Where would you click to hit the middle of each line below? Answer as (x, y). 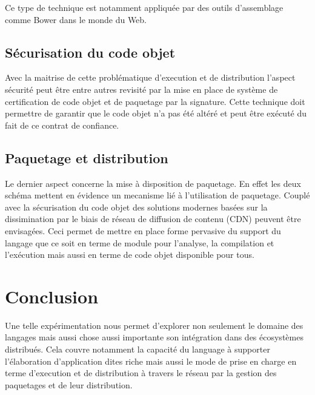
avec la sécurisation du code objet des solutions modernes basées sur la (136, 207)
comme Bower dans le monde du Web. (76, 19)
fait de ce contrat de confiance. (62, 125)
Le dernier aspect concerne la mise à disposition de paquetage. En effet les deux (153, 183)
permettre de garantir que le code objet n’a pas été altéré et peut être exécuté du (156, 113)
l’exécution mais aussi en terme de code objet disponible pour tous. (130, 255)
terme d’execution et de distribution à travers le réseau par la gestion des (141, 373)
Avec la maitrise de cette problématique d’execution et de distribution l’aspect (150, 77)
